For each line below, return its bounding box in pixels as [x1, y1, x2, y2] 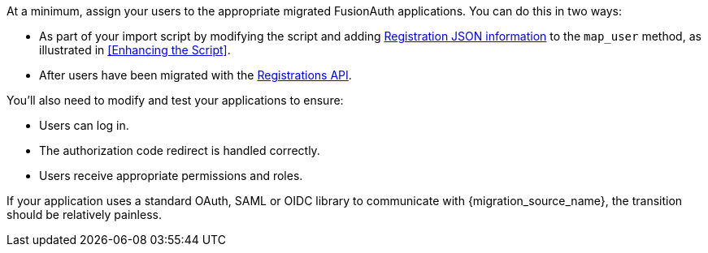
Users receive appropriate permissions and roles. [39, 169, 303, 182]
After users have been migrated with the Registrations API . [39, 68, 352, 82]
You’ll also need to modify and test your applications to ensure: [7, 93, 344, 107]
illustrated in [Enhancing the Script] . [39, 43, 231, 57]
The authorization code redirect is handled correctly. [39, 144, 320, 157]
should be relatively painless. [7, 208, 162, 221]
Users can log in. [39, 118, 129, 132]
